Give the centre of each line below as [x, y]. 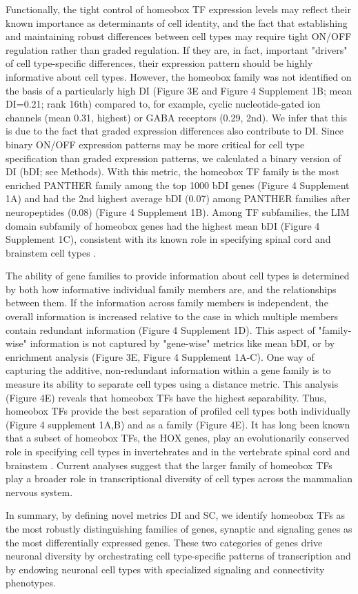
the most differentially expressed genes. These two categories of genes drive [164, 542]
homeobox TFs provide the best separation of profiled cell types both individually [178, 411]
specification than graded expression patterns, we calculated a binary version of [173, 158]
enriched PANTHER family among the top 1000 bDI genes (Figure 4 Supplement [178, 185]
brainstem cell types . [51, 252]
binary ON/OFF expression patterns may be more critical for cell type [155, 144]
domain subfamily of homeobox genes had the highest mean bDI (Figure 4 [163, 225]
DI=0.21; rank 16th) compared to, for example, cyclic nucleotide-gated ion [163, 104]
